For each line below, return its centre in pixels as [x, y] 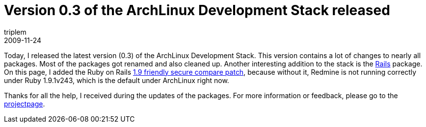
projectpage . [25, 104]
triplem [15, 32]
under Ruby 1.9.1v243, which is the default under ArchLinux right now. [117, 80]
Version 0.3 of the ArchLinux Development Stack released [197, 10]
